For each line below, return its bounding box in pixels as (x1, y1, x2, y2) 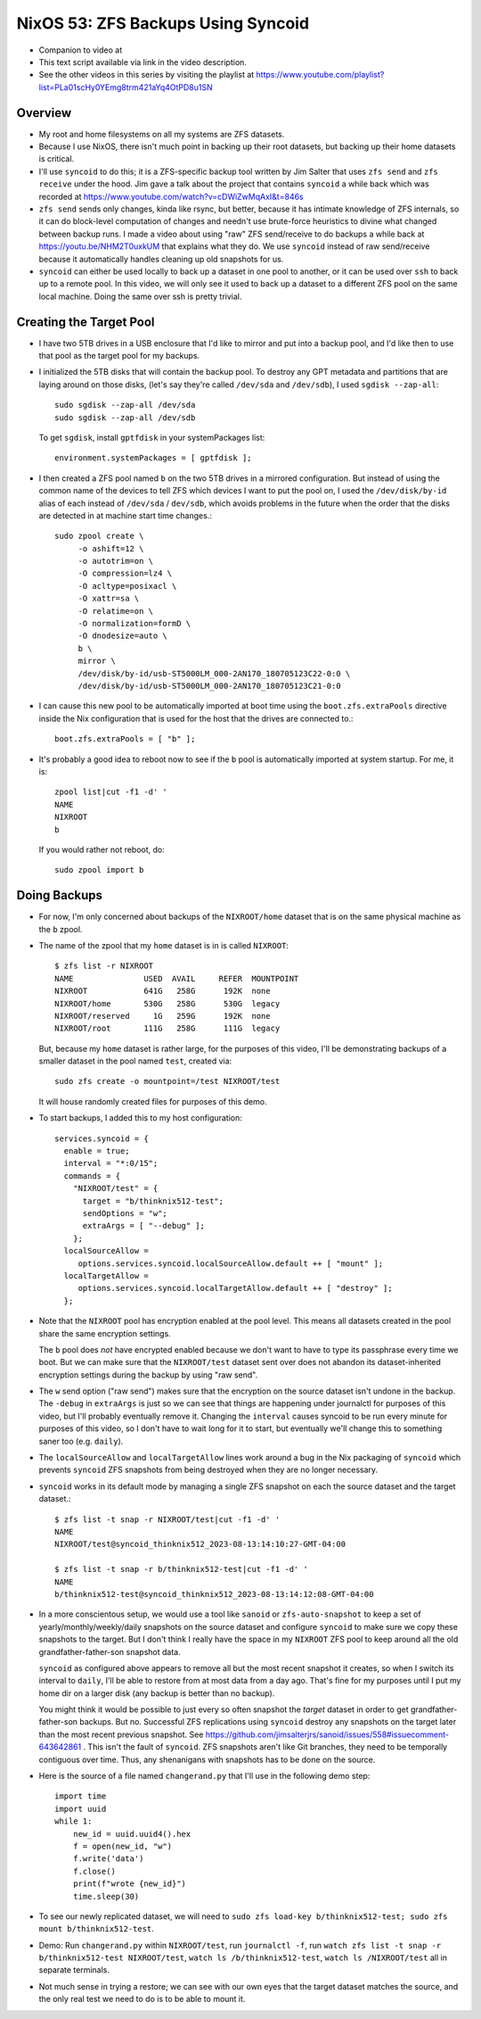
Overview (16, 105, 72, 120)
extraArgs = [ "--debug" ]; (82, 1221, 205, 1231)
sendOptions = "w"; (82, 1209, 168, 1218)
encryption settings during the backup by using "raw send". (38, 1369, 258, 1380)
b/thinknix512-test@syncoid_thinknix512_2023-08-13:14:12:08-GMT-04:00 (54, 1589, 374, 1599)
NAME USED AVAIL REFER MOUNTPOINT (54, 973, 299, 983)
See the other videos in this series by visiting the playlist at (38, 70, 255, 80)
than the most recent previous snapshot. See (38, 1729, 204, 1740)
